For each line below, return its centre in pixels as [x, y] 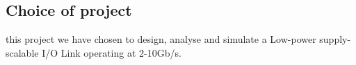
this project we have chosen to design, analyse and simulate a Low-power [161, 39]
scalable [22, 52]
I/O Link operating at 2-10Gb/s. [112, 52]
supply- [335, 39]
